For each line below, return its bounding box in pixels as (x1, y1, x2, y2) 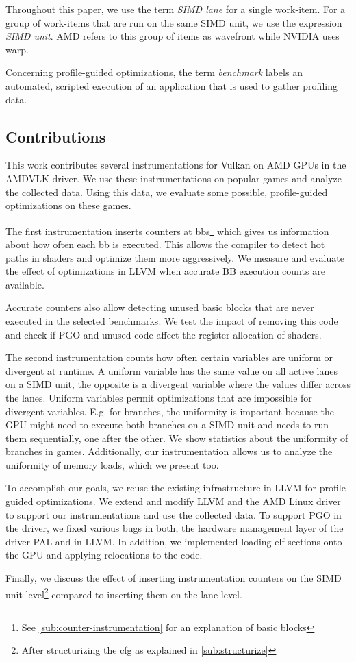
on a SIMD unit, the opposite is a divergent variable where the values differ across (5, 377, 351, 391)
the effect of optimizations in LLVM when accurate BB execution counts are (5, 264, 325, 278)
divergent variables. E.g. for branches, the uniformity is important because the (5, 404, 334, 418)
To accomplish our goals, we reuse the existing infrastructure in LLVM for (5, 480, 317, 495)
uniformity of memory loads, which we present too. (5, 457, 219, 471)
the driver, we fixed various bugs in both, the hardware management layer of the (5, 521, 344, 535)
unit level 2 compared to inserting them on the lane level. (5, 585, 242, 601)
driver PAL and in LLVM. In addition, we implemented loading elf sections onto (5, 534, 342, 548)
